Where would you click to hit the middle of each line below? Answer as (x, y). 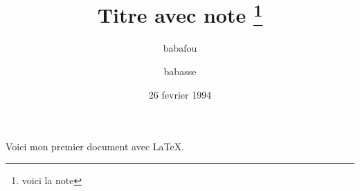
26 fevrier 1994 (180, 94)
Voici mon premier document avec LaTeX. (95, 147)
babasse (180, 71)
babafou (180, 48)
